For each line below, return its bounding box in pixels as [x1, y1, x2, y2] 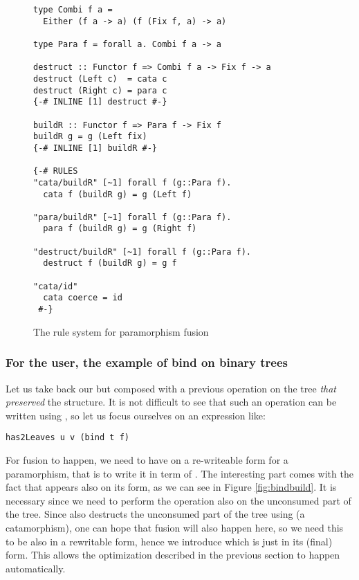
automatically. [6, 561, 66, 575]
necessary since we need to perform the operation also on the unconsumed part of [6, 493, 351, 507]
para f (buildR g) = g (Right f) [43, 224, 197, 234]
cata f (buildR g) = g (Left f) [43, 189, 192, 199]
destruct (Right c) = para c [33, 85, 167, 96]
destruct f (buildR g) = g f [43, 258, 177, 269]
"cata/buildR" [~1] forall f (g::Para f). [33, 177, 232, 188]
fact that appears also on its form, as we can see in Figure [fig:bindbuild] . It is [6, 480, 337, 494]
